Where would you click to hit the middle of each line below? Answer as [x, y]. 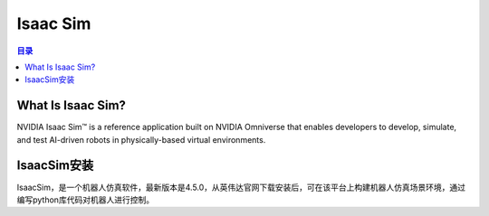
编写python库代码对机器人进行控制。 [85, 200]
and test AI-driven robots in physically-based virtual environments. [141, 139]
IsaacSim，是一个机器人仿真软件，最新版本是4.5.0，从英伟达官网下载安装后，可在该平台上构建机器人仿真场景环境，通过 [241, 187]
